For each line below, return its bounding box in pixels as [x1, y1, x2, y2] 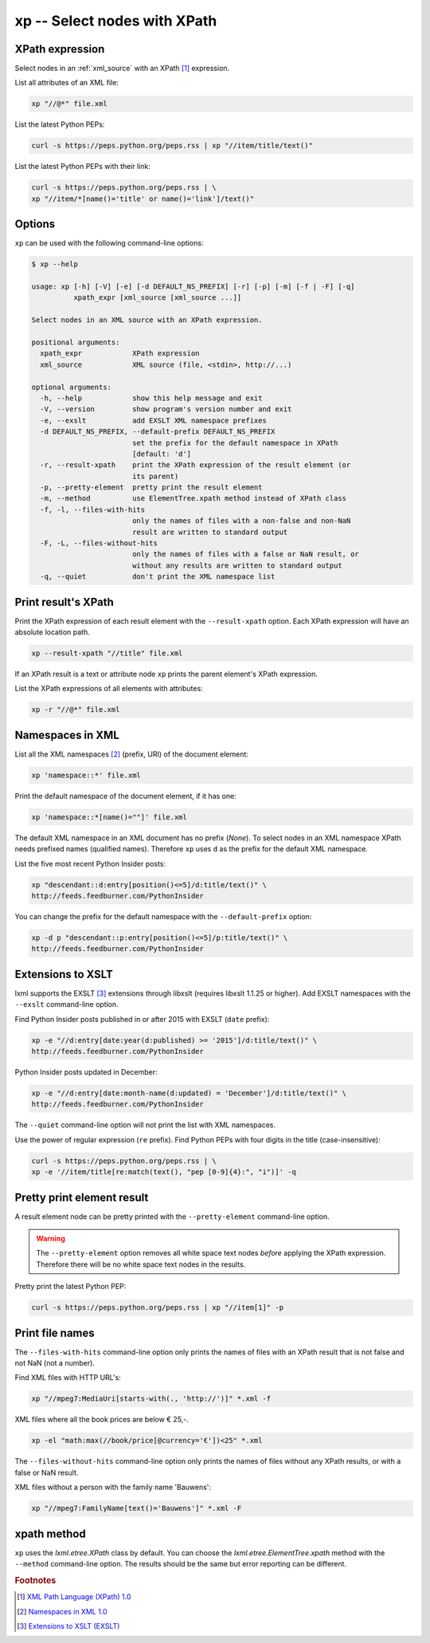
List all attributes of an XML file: [14, 78, 119, 88]
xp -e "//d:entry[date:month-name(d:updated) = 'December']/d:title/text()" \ [31, 1089, 346, 1098]
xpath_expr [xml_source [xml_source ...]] [72, 293, 242, 302]
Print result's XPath [14, 595, 115, 609]
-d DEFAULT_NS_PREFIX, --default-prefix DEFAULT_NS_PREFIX [40, 427, 276, 436]
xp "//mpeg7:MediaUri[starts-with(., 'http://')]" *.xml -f [31, 1394, 272, 1403]
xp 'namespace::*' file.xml [31, 770, 141, 780]
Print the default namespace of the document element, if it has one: [14, 791, 236, 800]
